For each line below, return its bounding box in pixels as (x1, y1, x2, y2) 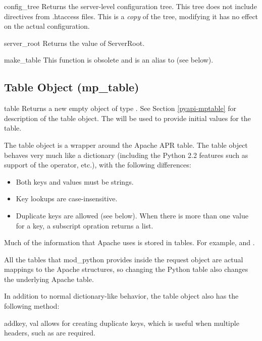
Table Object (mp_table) (4, 79, 139, 95)
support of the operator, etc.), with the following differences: (4, 159, 191, 170)
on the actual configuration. (4, 21, 90, 31)
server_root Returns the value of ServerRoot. (4, 37, 145, 48)
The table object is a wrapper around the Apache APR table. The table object (4, 139, 248, 150)
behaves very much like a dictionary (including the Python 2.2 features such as (4, 149, 248, 160)
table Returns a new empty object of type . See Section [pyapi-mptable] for (4, 103, 237, 113)
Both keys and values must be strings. (16, 176, 134, 187)
